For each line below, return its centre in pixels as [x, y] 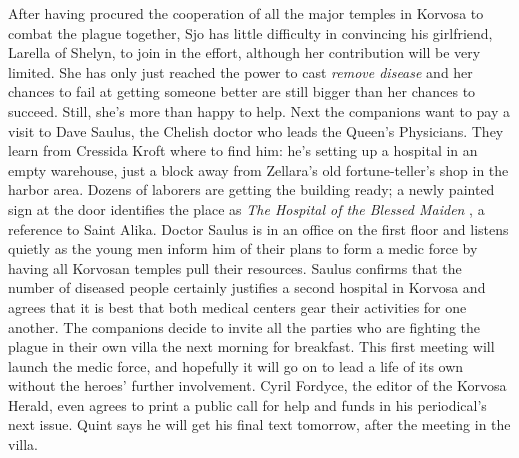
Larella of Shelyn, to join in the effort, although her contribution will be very [244, 52]
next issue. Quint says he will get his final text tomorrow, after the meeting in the [259, 424]
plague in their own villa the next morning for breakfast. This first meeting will [251, 346]
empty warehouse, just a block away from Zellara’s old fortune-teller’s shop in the [258, 169]
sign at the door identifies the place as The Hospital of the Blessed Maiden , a [246, 208]
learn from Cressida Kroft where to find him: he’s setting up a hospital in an [243, 150]
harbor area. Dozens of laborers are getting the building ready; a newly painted [251, 189]
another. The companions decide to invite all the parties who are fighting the [244, 326]
